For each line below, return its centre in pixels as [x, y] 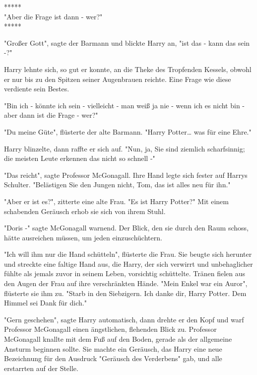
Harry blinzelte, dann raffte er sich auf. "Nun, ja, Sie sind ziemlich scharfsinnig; [125, 148]
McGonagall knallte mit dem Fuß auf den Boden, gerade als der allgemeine [118, 339]
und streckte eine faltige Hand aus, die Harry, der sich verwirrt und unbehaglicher [128, 263]
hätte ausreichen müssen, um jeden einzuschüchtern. [83, 237]
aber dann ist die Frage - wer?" [51, 115]
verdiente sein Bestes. [37, 89]
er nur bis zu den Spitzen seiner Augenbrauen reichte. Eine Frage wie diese [118, 79]
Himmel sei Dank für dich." [45, 303]
